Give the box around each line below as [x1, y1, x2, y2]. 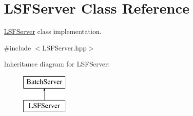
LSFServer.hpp [42, 42, 87, 52]
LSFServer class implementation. [4, 26, 102, 36]
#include [4, 42, 31, 52]
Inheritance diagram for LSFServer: [4, 59, 110, 69]
